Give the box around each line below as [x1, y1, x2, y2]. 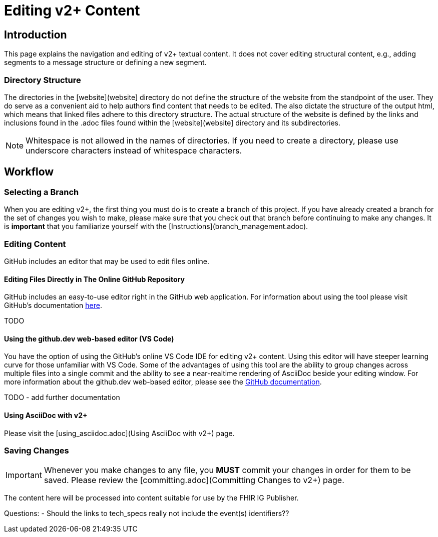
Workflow [4, 165, 54, 178]
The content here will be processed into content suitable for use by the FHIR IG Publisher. [4, 493, 299, 502]
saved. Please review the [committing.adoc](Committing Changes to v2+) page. [44, 475, 344, 485]
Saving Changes [4, 445, 69, 455]
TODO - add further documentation [4, 393, 120, 402]
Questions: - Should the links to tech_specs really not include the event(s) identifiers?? [4, 509, 289, 518]
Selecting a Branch [4, 186, 79, 197]
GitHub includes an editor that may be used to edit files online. [4, 256, 209, 265]
